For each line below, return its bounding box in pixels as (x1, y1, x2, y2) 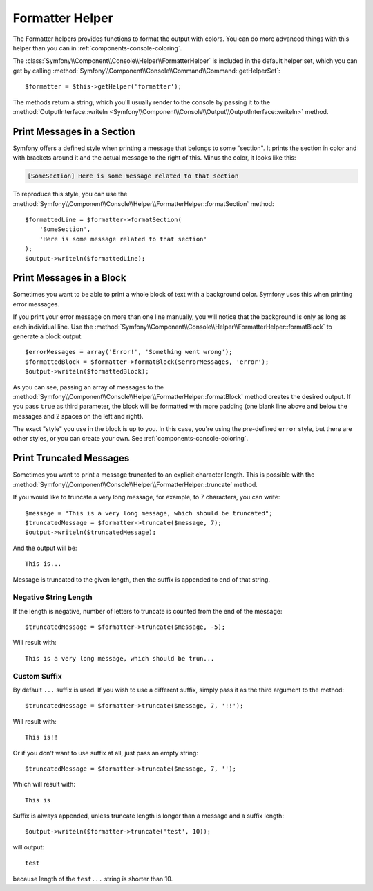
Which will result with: (12, 780, 75, 789)
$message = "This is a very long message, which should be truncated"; (25, 509, 273, 517)
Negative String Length (12, 592, 93, 602)
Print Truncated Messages (12, 452, 130, 464)
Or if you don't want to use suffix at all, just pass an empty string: (12, 748, 198, 757)
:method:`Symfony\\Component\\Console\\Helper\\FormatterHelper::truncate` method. (12, 480, 258, 488)
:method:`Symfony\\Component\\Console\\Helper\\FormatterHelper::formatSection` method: (12, 199, 274, 208)
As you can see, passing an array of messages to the (12, 383, 164, 391)
